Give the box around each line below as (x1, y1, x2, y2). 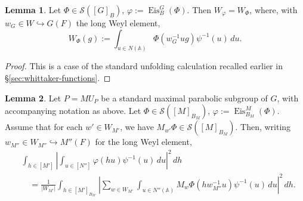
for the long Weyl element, (95, 135, 192, 148)
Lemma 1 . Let (5, 4, 61, 16)
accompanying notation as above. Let (5, 104, 141, 117)
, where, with (249, 4, 298, 16)
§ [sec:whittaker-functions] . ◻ (5, 72, 111, 84)
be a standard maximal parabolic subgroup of (101, 91, 268, 104)
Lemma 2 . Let (5, 91, 61, 104)
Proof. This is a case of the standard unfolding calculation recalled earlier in (5, 60, 283, 72)
